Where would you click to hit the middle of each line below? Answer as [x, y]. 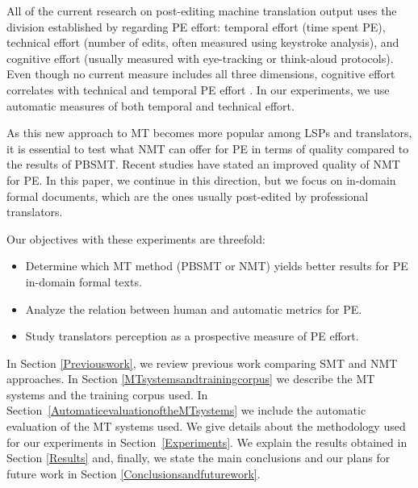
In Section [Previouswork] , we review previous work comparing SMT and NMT [202, 363]
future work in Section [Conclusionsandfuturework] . [134, 473]
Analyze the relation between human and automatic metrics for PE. [194, 309]
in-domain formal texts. [84, 281]
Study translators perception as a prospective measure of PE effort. [192, 336]
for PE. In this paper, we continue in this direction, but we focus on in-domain [201, 179]
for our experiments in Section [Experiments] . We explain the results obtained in [207, 442]
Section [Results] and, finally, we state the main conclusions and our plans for [199, 458]
